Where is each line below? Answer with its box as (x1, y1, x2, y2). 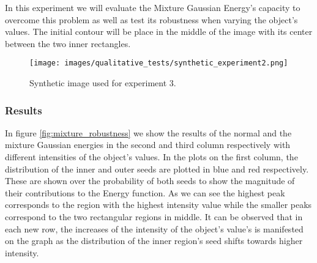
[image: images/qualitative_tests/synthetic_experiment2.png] (29, 59, 288, 68)
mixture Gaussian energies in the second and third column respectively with (5, 138, 291, 151)
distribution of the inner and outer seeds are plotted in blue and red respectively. (5, 162, 309, 175)
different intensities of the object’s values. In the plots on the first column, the (5, 150, 298, 163)
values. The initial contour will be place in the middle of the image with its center (5, 25, 313, 38)
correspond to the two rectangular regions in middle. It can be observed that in (5, 210, 303, 223)
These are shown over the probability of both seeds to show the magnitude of (5, 174, 295, 187)
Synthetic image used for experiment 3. (29, 76, 176, 89)
